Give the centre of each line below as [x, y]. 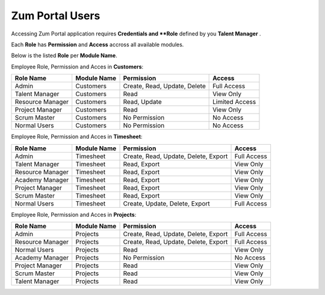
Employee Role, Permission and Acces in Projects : [74, 214]
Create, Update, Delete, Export [166, 203]
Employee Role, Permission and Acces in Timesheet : [77, 137]
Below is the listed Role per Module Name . [64, 56]
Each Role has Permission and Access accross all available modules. [97, 44]
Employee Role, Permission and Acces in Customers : [77, 67]
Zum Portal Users [56, 16]
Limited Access [234, 102]
